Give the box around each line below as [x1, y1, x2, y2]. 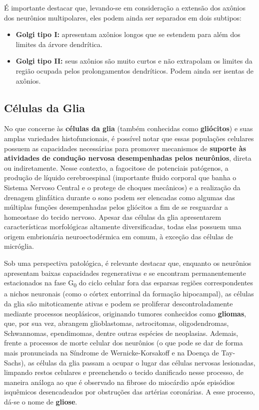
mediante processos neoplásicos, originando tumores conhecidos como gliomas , [4, 308, 246, 318]
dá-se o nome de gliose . [4, 396, 77, 406]
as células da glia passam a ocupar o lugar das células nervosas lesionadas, [27, 357, 255, 367]
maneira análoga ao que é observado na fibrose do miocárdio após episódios [4, 376, 235, 387]
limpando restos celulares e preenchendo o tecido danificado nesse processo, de [4, 367, 243, 377]
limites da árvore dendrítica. [15, 39, 102, 49]
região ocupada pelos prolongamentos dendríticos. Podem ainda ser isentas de [15, 65, 254, 76]
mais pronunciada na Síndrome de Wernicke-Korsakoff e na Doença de [4, 347, 219, 357]
